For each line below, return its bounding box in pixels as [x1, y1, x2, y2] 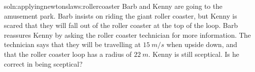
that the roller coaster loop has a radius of [4, 48, 132, 59]
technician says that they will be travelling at [4, 39, 141, 49]
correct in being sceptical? [4, 58, 83, 69]
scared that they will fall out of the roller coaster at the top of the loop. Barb [4, 20, 238, 30]
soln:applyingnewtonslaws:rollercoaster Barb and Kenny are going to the [4, 1, 223, 11]
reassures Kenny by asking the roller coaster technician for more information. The [4, 29, 251, 40]
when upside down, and [166, 39, 237, 49]
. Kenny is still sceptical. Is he [148, 48, 239, 59]
